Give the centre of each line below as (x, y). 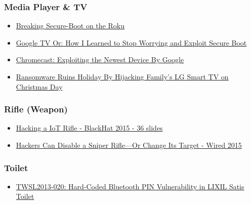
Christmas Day (39, 86)
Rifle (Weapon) (36, 109)
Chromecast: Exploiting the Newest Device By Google (100, 59)
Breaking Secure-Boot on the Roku (70, 26)
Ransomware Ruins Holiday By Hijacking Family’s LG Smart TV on (122, 76)
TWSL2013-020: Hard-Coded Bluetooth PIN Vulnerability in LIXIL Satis (130, 186)
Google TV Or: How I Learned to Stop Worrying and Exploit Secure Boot (131, 42)
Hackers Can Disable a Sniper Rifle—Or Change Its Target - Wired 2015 (129, 145)
